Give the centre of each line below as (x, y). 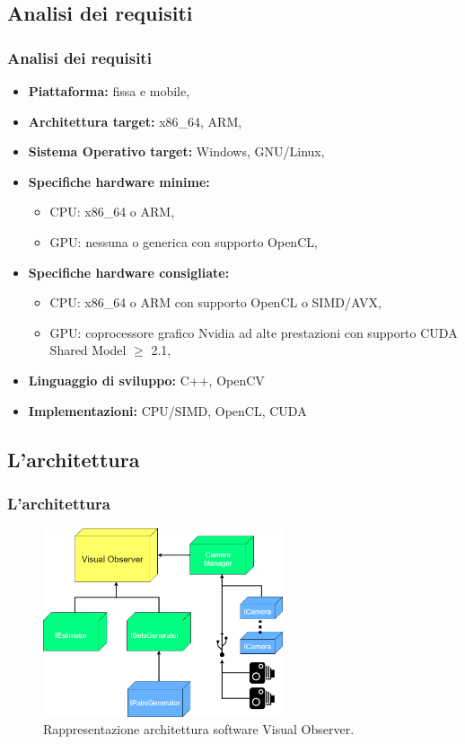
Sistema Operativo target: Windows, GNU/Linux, (176, 151)
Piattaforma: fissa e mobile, (109, 91)
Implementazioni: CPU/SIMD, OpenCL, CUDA (167, 410)
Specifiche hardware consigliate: (129, 272)
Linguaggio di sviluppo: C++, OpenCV (146, 380)
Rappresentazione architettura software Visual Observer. (199, 729)
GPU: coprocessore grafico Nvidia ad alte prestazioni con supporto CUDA (254, 332)
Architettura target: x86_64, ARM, (135, 121)
